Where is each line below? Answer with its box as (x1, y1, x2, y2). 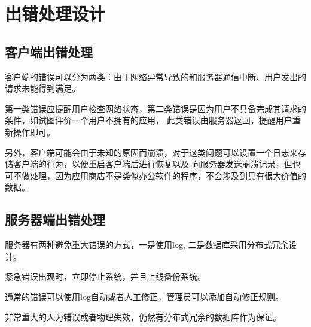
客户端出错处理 (5, 42, 93, 60)
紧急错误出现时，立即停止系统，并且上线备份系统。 (5, 270, 206, 283)
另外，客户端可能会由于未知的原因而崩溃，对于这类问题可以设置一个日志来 (5, 146, 298, 158)
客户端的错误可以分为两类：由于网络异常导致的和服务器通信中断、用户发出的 (5, 70, 306, 83)
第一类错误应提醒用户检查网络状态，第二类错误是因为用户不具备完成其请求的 (5, 102, 306, 114)
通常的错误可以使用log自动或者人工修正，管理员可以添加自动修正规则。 (5, 290, 283, 302)
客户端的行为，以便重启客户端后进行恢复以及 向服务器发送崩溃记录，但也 (13, 158, 301, 170)
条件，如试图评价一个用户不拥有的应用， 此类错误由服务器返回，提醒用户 (5, 114, 292, 126)
